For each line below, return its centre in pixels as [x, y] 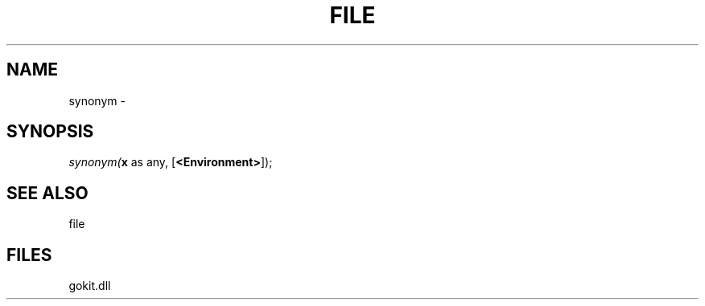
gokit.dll [90, 286]
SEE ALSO [47, 193]
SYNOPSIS [50, 132]
